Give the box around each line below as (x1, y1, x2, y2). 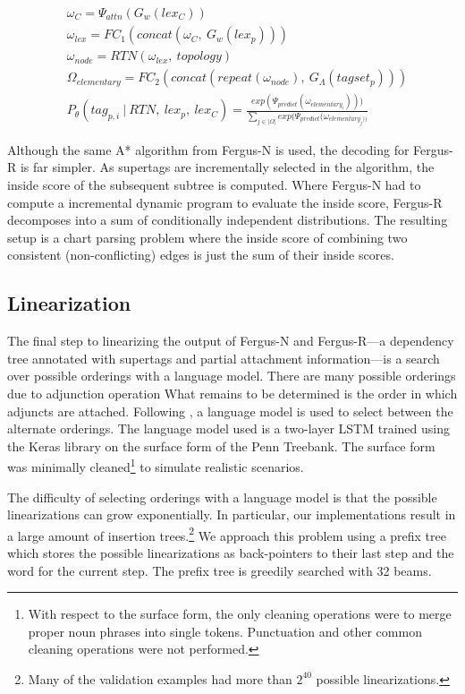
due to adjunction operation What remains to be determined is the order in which (7, 383, 458, 402)
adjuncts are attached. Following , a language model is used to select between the (7, 401, 453, 420)
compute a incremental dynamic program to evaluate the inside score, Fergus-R (7, 193, 443, 211)
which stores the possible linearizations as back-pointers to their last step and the (7, 544, 454, 562)
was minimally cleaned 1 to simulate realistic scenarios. (7, 455, 304, 476)
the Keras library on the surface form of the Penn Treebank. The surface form (7, 436, 435, 455)
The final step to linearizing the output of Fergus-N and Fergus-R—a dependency (7, 331, 454, 350)
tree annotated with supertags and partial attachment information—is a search (7, 348, 440, 367)
